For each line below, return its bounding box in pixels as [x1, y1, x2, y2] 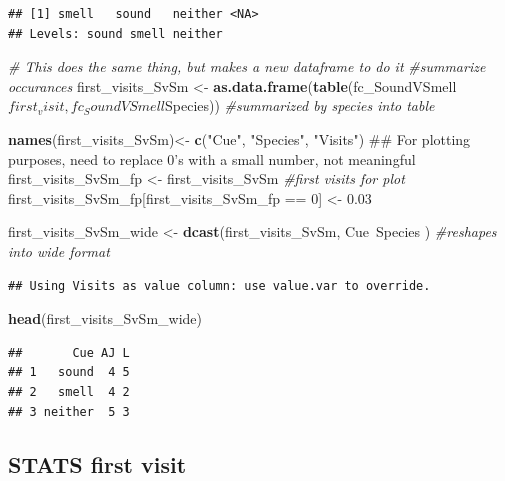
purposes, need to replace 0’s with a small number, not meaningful [8, 148, 416, 169]
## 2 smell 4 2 [8, 384, 130, 399]
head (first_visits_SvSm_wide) [8, 308, 203, 329]
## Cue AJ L [8, 345, 130, 360]
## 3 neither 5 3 [8, 404, 130, 419]
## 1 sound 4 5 [8, 365, 130, 380]
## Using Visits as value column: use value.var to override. [8, 278, 431, 293]
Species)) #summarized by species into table [165, 95, 435, 116]
